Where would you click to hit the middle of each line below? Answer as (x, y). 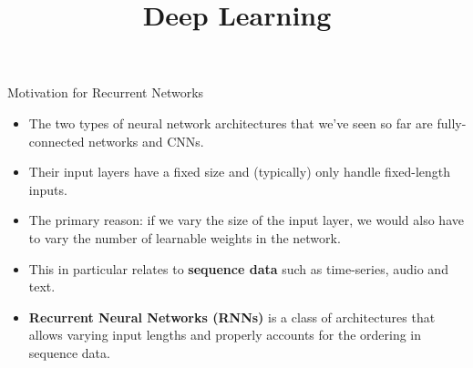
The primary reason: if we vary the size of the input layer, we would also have (246, 220)
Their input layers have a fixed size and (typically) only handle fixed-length (240, 172)
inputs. (48, 189)
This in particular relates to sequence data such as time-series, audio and (238, 268)
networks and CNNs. (146, 141)
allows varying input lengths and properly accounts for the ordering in (225, 335)
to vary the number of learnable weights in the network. (185, 237)
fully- (452, 123)
